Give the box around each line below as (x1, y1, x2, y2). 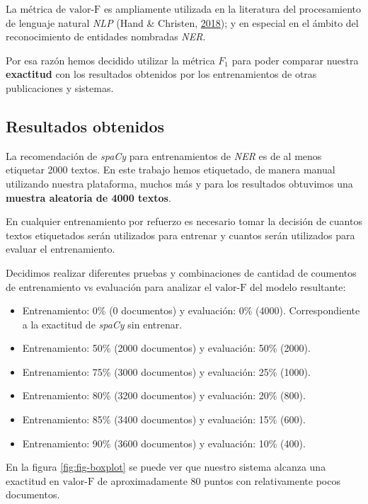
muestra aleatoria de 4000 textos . (6, 190, 171, 205)
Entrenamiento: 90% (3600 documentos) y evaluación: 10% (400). (22, 435, 306, 450)
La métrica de (6, 1, 66, 16)
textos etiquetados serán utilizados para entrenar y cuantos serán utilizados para (6, 227, 355, 242)
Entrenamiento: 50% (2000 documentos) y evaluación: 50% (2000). (22, 340, 311, 355)
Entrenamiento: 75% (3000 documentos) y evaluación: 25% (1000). (22, 364, 311, 379)
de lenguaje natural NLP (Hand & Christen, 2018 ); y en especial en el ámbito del (6, 15, 359, 30)
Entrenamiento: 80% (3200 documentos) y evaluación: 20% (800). (22, 388, 306, 403)
